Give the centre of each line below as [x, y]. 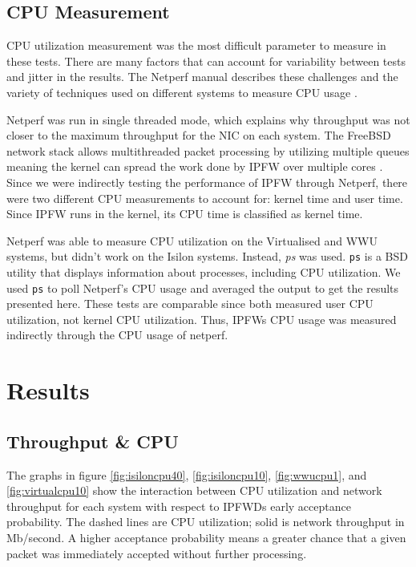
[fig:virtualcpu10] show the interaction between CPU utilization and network [194, 490]
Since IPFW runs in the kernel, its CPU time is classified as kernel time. [185, 214]
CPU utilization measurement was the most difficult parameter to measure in [196, 45]
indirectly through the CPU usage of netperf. [117, 335]
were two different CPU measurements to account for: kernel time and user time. [205, 198]
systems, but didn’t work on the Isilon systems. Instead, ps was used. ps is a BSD [207, 256]
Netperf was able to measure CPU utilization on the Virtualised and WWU [192, 240]
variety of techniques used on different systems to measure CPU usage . [182, 92]
